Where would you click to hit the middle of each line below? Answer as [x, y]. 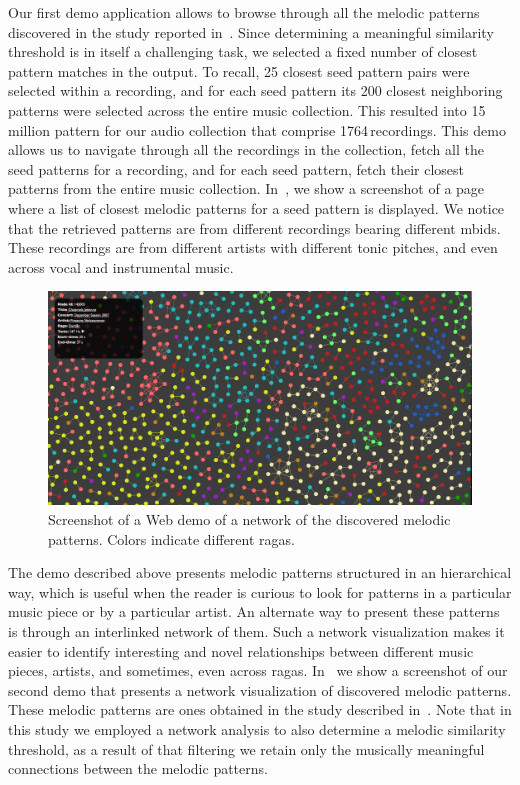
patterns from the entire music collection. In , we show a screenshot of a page [246, 188]
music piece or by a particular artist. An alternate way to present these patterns [254, 611]
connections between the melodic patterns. [138, 768]
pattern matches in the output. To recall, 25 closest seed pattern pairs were [239, 70]
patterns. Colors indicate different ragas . [171, 538]
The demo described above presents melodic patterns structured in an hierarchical [260, 572]
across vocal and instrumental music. [121, 266]
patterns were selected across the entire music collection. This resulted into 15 [247, 109]
